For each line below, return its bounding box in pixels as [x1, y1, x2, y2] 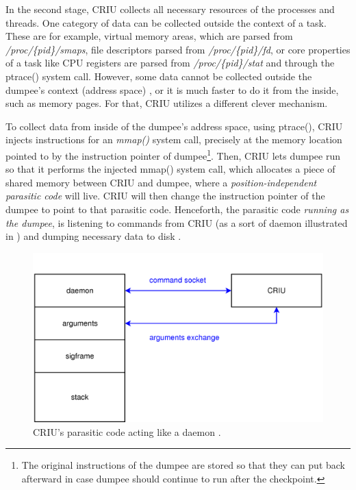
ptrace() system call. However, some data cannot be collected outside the [5, 69, 312, 83]
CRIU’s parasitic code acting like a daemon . [33, 424, 221, 439]
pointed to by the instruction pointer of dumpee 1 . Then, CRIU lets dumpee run [5, 146, 340, 162]
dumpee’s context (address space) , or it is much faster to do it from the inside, [5, 82, 339, 97]
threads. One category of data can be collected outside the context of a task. [5, 15, 327, 29]
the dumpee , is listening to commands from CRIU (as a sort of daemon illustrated [5, 215, 348, 230]
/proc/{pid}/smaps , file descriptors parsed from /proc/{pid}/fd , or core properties [5, 42, 351, 56]
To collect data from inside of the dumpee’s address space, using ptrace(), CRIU [5, 119, 343, 133]
